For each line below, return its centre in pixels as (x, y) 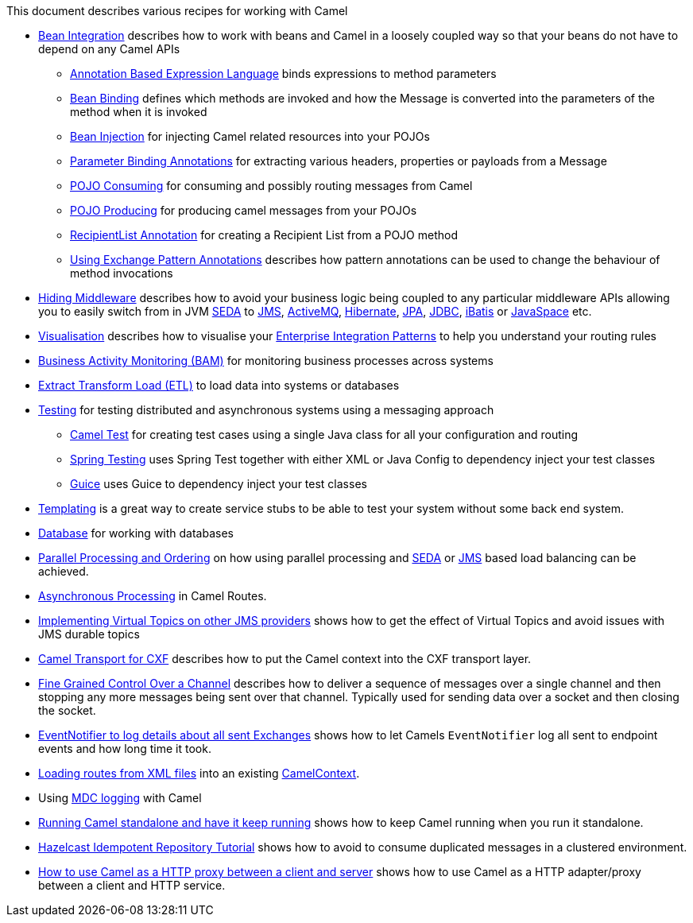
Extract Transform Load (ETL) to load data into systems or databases (219, 385)
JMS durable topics (89, 634)
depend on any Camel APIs (109, 49)
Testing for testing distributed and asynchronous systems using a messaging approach (266, 410)
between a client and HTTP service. (132, 885)
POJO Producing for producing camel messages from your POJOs (244, 210)
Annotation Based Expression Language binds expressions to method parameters (283, 74)
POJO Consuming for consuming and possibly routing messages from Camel (271, 186)
